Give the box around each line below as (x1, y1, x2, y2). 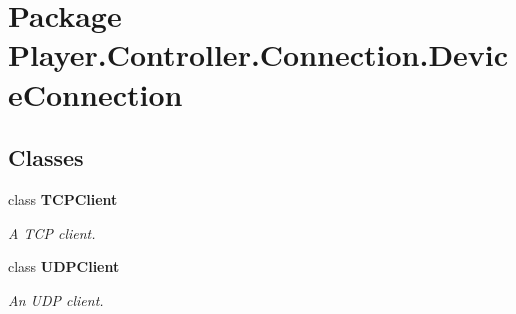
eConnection (8, 73, 183, 114)
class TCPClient (8, 188, 118, 209)
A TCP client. (8, 222, 96, 243)
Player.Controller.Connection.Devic (8, 34, 509, 75)
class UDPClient (8, 256, 120, 277)
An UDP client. (8, 289, 104, 310)
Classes (8, 142, 84, 173)
